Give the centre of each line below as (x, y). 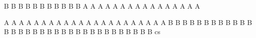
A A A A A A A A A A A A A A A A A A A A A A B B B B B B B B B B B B (128, 22)
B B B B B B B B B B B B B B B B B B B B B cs (82, 32)
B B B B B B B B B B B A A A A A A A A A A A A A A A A (102, 6)
